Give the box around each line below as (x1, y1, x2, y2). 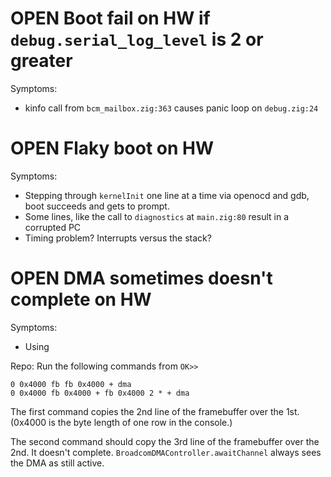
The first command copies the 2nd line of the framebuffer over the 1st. (10, 405, 300, 417)
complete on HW (10, 288, 152, 311)
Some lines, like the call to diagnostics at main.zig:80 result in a (24, 210, 290, 222)
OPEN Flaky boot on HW (10, 137, 215, 160)
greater (10, 50, 73, 72)
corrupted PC (24, 221, 82, 233)
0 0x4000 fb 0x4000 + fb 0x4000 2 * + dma (10, 388, 190, 398)
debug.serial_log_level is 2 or (10, 28, 264, 51)
